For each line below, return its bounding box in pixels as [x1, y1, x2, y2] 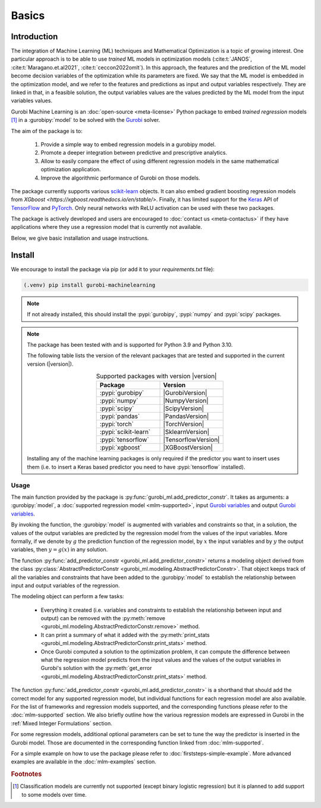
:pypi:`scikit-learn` [99, 428, 151, 436]
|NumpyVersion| [163, 397, 209, 405]
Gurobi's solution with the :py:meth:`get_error [40, 665, 152, 672]
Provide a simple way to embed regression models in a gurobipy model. [40, 140, 216, 148]
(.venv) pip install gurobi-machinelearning [23, 281, 156, 288]
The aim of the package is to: [11, 127, 83, 134]
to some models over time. [21, 791, 87, 798]
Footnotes [11, 770, 42, 778]
